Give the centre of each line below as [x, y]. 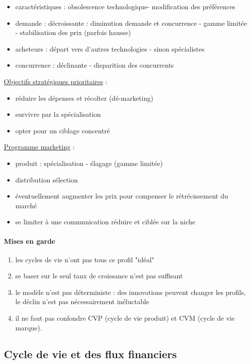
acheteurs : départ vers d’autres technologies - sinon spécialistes [110, 48]
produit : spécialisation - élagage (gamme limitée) [89, 163]
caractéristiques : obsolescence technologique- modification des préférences [125, 6]
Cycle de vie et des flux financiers [90, 354]
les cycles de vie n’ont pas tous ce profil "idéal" [85, 259]
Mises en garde [30, 241]
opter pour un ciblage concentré [63, 130]
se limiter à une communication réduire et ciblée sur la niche [105, 222]
